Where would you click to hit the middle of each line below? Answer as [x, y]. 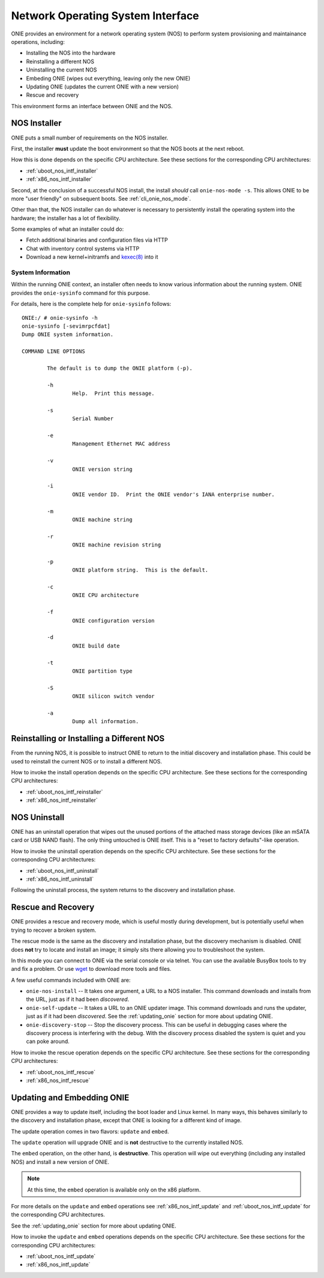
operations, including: [38, 41]
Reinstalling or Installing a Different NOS [88, 738]
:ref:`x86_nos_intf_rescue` [58, 1080]
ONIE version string [103, 469]
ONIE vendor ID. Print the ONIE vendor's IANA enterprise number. [174, 494]
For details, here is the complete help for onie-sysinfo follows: [91, 304]
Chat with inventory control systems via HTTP [83, 248]
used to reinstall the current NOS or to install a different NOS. [86, 761]
